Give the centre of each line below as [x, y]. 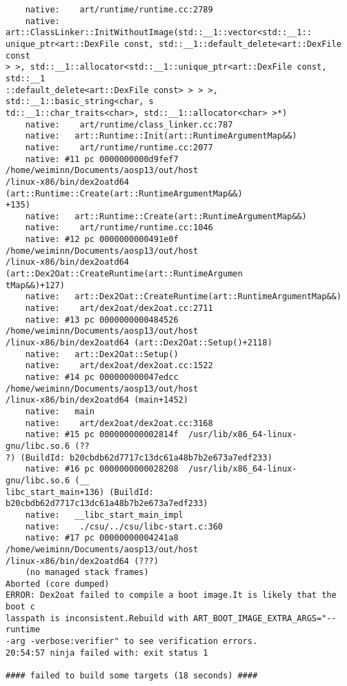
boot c [20, 607]
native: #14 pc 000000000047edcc [102, 377]
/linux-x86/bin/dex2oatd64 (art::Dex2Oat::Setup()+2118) [139, 343]
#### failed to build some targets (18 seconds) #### [132, 676]
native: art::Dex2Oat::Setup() [102, 354]
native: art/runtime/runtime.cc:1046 [119, 228]
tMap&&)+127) [35, 285]
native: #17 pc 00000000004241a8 [102, 538]
